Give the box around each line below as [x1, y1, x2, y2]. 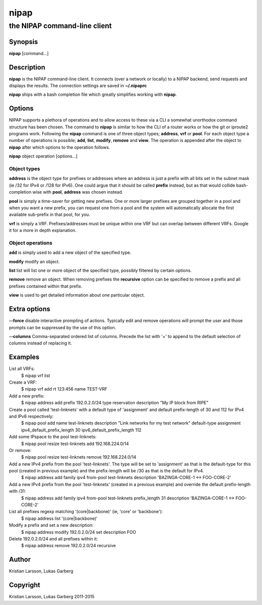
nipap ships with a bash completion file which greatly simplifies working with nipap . [9, 91, 177, 97]
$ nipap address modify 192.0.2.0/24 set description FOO [21, 529, 136, 535]
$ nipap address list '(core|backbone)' [21, 516, 98, 521]
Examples [9, 353, 40, 361]
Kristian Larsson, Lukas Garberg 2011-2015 [9, 594, 95, 600]
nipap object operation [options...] [9, 153, 78, 159]
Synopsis [9, 37, 38, 46]
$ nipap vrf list [21, 373, 50, 378]
